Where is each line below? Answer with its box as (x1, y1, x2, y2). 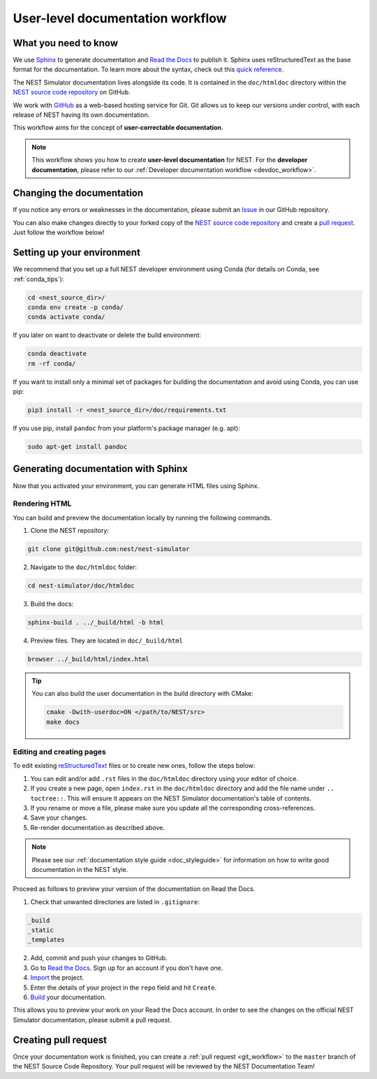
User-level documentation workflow (13, 10, 227, 26)
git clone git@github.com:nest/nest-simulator (27, 545, 190, 553)
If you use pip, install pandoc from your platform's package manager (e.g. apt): (13, 424, 240, 433)
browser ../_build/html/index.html (27, 655, 149, 663)
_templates (27, 936, 65, 944)
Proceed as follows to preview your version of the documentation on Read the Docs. (13, 885, 256, 893)
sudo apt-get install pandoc (27, 443, 128, 451)
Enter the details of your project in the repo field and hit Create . (30, 983, 217, 992)
